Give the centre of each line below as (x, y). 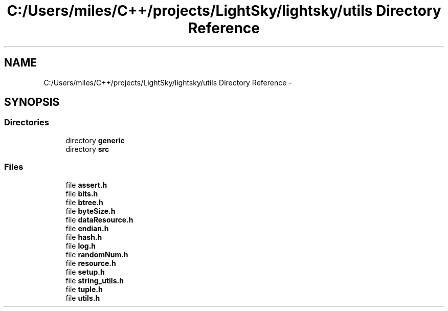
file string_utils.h (95, 280)
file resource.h (91, 263)
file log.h (81, 246)
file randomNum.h (97, 254)
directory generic (95, 140)
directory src (87, 149)
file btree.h (84, 202)
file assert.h (86, 185)
